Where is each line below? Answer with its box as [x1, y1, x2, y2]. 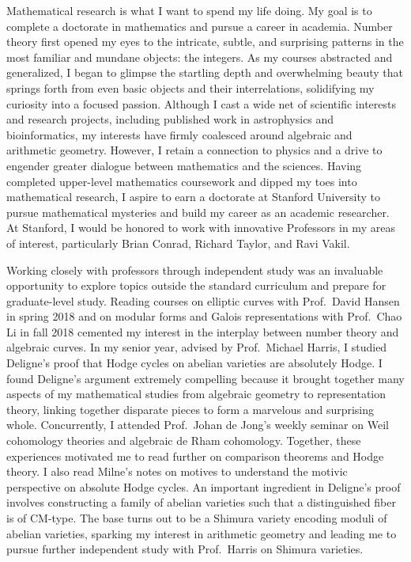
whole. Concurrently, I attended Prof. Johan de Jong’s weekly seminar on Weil [6, 416, 389, 433]
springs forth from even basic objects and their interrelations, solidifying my [6, 79, 375, 96]
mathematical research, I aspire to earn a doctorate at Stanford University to [6, 188, 380, 205]
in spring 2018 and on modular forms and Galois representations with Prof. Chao [6, 308, 402, 325]
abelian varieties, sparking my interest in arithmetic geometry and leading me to [6, 525, 397, 541]
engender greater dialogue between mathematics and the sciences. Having [6, 157, 362, 173]
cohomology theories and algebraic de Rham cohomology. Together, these [6, 432, 361, 449]
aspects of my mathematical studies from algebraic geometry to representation [6, 385, 386, 402]
